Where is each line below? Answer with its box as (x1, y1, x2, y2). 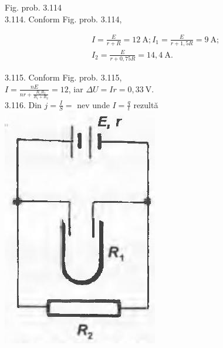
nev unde (77, 98, 110, 111)
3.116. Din (5, 98, 42, 111)
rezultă (133, 98, 158, 111)
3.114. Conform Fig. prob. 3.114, (5, 12, 122, 25)
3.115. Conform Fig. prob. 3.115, (5, 71, 122, 83)
